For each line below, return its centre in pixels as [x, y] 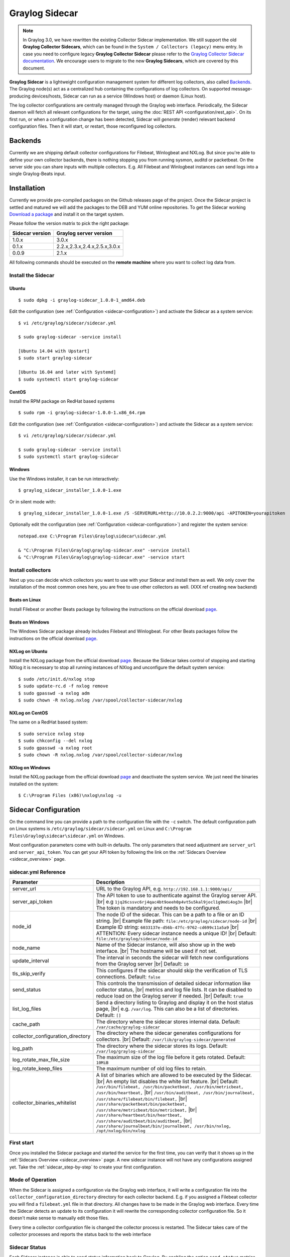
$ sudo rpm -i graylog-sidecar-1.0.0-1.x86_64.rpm [82, 413]
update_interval [31, 961]
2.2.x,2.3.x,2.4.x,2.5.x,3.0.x [88, 246]
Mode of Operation [33, 1180]
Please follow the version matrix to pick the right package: [69, 223]
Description [110, 882]
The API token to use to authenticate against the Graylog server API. [177, 895]
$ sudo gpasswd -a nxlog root [55, 748]
